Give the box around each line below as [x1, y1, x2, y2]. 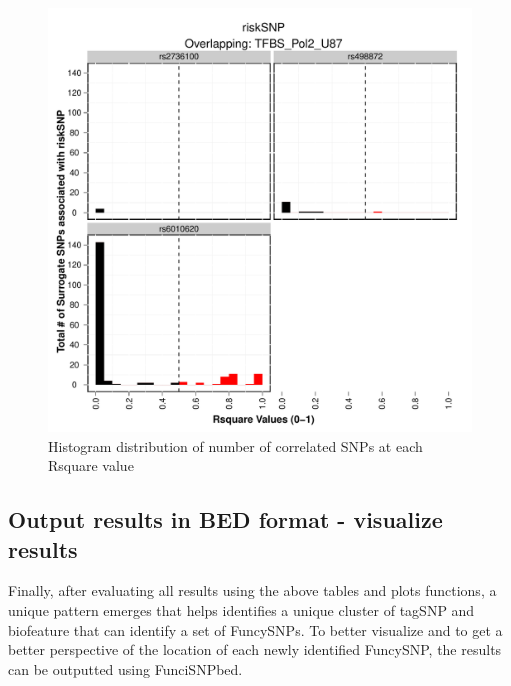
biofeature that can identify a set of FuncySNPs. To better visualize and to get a [8, 619, 503, 640]
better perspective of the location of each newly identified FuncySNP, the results [8, 639, 502, 660]
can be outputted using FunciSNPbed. [8, 658, 243, 679]
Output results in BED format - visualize [8, 504, 443, 535]
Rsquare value [48, 455, 134, 476]
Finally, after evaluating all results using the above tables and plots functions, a [8, 580, 497, 601]
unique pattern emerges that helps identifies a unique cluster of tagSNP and [8, 599, 475, 620]
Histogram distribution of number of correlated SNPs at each [48, 435, 423, 456]
